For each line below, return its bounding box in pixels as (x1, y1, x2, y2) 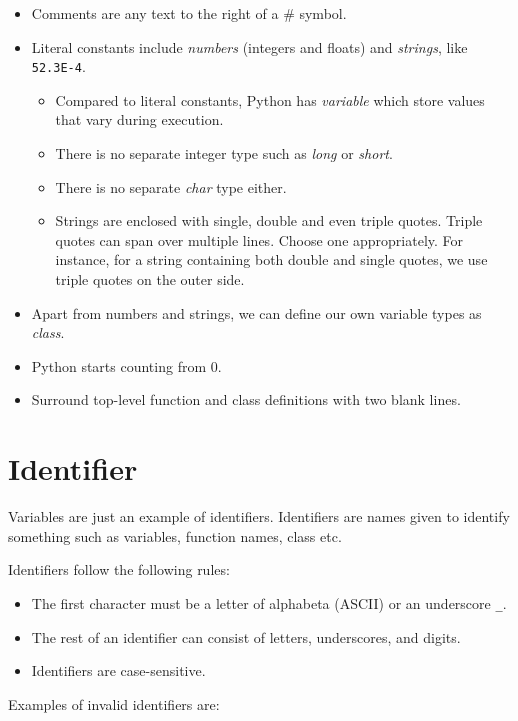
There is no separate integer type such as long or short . (55, 143, 393, 164)
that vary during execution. (55, 109, 224, 130)
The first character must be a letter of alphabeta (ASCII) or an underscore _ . (31, 592, 507, 613)
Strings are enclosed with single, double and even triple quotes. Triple (55, 210, 483, 231)
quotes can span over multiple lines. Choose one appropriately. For (55, 229, 464, 250)
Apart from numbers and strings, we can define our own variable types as (31, 302, 482, 323)
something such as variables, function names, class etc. (8, 525, 342, 546)
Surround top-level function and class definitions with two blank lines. (31, 389, 461, 410)
